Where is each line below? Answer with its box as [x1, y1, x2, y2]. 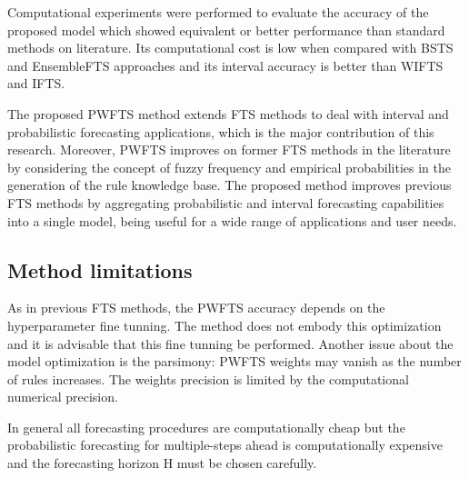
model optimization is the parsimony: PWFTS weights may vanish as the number [7, 352, 462, 371]
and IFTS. [7, 74, 65, 93]
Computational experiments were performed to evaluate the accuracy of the [7, 3, 429, 21]
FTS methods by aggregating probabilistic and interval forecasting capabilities [7, 193, 444, 212]
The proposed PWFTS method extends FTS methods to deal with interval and [7, 104, 449, 123]
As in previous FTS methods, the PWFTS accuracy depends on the [7, 298, 385, 317]
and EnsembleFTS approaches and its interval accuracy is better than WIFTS [7, 55, 444, 75]
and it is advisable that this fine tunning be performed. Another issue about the [7, 334, 454, 353]
